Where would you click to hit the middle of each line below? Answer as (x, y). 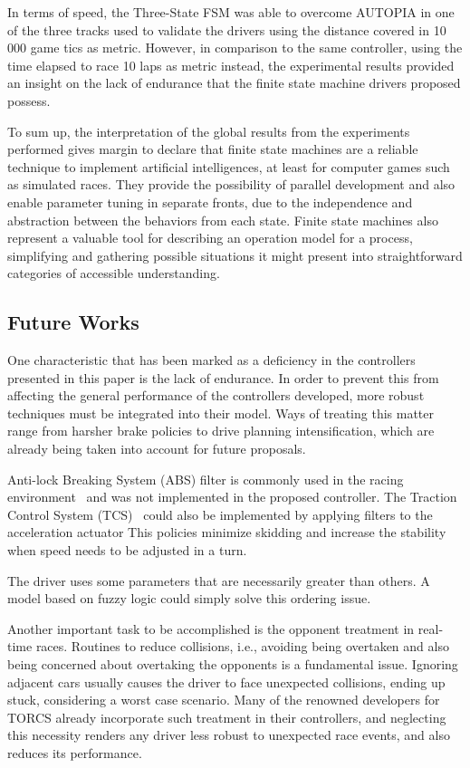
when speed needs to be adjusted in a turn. (127, 550)
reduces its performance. (75, 752)
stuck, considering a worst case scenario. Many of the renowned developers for (224, 700)
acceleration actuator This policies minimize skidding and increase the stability (227, 532)
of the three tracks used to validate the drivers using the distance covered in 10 (227, 29)
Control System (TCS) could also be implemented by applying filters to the (220, 514)
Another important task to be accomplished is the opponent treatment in (211, 628)
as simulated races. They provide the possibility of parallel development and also (231, 184)
